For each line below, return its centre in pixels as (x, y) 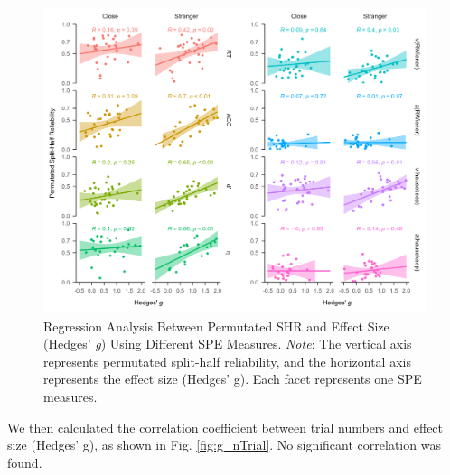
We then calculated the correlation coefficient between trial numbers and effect (225, 427)
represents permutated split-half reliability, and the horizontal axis (227, 361)
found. (25, 462)
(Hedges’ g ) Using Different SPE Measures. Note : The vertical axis (228, 344)
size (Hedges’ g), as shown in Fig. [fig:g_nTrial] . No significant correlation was (224, 445)
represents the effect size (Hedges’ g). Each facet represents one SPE (233, 379)
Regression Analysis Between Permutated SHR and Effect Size (216, 326)
